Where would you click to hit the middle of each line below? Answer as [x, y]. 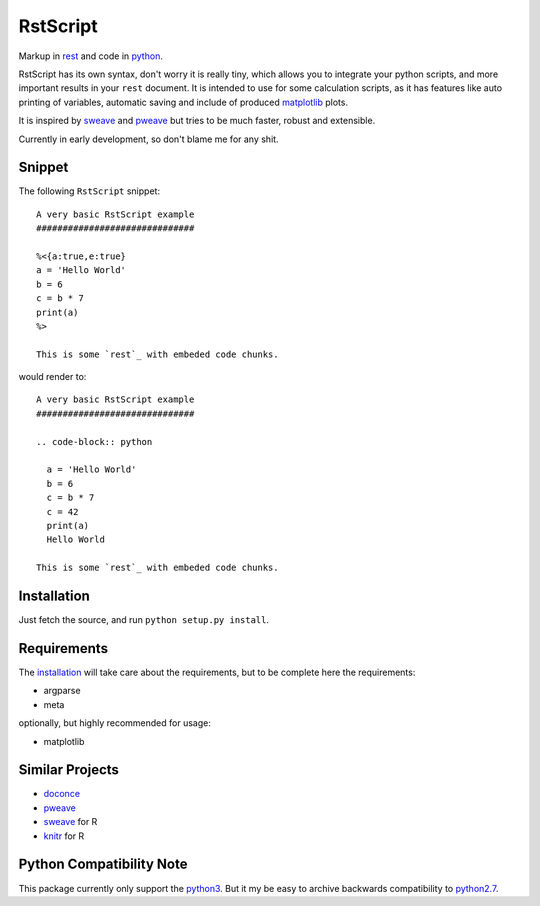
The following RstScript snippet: [89, 191]
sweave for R [70, 822]
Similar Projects [69, 770]
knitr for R [64, 836]
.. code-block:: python [94, 441]
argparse [62, 691]
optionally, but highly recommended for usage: [115, 723]
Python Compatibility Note [103, 864]
